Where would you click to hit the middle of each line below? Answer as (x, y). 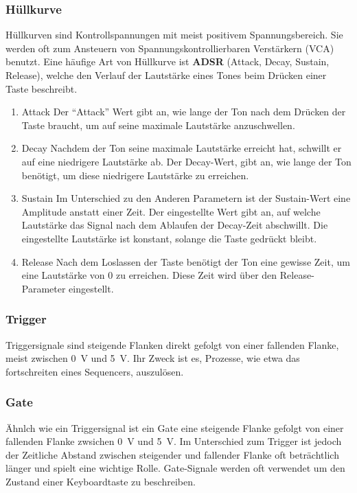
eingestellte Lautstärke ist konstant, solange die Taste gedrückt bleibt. (169, 238)
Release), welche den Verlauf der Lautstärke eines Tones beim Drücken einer (166, 75)
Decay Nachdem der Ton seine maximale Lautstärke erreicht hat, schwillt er (182, 148)
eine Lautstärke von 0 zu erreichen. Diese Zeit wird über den (149, 275)
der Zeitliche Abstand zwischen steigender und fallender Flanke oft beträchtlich (172, 454)
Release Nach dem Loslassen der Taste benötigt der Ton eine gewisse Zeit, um (186, 261)
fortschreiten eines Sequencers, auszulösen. (95, 371)
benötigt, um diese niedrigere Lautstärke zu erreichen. (135, 175)
